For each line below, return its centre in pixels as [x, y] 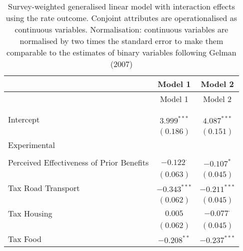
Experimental [32, 145]
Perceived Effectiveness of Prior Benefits [78, 162]
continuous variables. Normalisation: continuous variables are [121, 29]
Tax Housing [30, 213]
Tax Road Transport [44, 188]
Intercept [24, 119]
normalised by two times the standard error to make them [121, 41]
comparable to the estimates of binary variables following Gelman [121, 52]
